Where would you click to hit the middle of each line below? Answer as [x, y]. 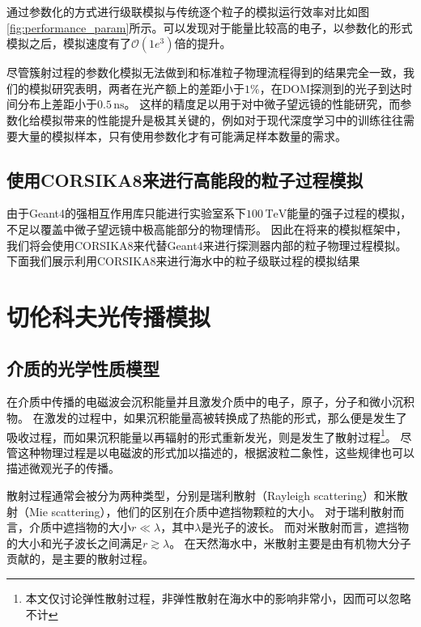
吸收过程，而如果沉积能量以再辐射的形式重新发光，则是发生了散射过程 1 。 [202, 435]
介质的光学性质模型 [83, 368]
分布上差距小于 [57, 104]
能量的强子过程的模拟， [349, 213]
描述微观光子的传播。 [63, 468]
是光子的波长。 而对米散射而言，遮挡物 [305, 527]
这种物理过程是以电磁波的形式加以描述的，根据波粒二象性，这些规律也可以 [216, 452]
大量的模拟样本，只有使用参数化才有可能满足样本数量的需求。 [182, 136]
